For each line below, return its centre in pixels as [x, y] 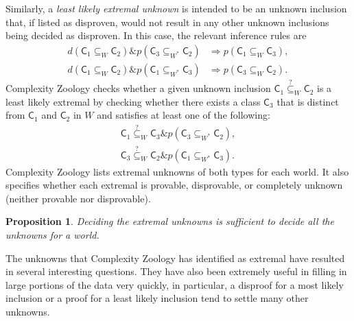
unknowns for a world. [52, 234]
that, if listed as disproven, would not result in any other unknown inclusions [167, 22]
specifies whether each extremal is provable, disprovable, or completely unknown [174, 185]
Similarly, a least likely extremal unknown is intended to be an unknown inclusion [176, 8]
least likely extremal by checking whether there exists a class [133, 101]
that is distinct [308, 101]
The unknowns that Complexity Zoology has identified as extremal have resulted [175, 258]
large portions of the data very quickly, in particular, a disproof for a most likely [175, 284]
